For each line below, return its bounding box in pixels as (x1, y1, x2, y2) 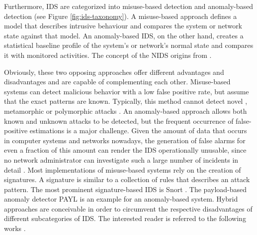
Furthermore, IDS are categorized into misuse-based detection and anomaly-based (4, 1, 253, 11)
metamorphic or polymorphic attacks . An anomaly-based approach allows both (4, 105, 247, 116)
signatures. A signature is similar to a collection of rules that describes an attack (4, 174, 250, 185)
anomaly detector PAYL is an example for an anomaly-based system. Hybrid (4, 194, 238, 204)
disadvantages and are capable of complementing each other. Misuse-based (4, 76, 231, 87)
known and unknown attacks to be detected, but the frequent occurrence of (4, 115, 234, 126)
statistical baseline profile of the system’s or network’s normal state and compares (4, 40, 254, 50)
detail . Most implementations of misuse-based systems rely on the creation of (4, 164, 241, 175)
